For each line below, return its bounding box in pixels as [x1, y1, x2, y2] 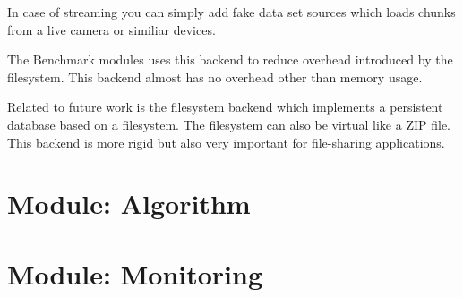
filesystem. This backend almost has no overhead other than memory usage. [7, 67, 423, 86]
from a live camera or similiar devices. [7, 20, 216, 38]
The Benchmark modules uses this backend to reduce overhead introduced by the [7, 50, 453, 69]
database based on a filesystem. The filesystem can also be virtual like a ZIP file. [7, 115, 450, 133]
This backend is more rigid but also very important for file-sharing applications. [7, 132, 445, 151]
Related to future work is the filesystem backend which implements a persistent [7, 98, 443, 116]
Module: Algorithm [7, 185, 251, 222]
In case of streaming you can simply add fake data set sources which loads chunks [7, 3, 456, 21]
